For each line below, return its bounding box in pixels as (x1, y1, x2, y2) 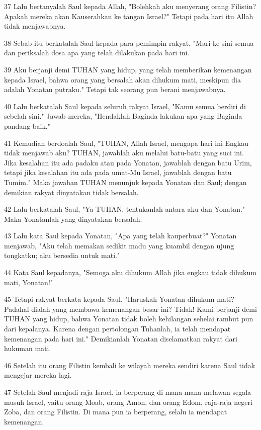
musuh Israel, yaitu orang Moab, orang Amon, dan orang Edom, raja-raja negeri (4, 396, 252, 407)
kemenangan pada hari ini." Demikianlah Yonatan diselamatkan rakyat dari (4, 333, 237, 343)
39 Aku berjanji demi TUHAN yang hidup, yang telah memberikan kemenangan (4, 64, 252, 74)
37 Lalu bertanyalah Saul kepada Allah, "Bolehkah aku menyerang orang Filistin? (4, 1, 256, 11)
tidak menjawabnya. (4, 21, 66, 31)
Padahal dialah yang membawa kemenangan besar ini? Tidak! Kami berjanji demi (4, 303, 257, 314)
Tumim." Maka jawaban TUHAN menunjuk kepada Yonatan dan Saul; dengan (4, 177, 247, 187)
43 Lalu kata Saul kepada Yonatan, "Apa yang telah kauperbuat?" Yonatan (4, 230, 237, 241)
